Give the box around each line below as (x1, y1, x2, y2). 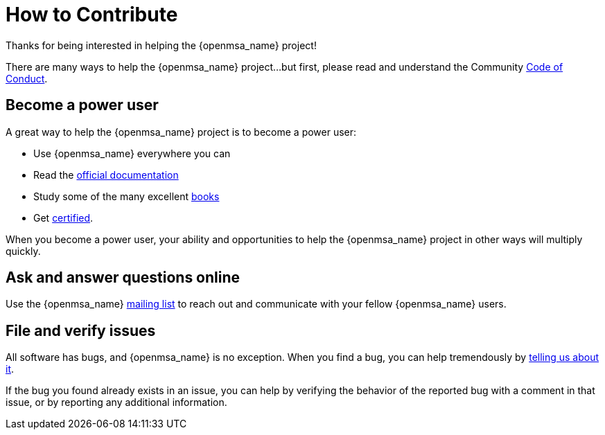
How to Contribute (6, 3, 178, 26)
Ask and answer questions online (6, 269, 240, 287)
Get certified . (33, 211, 94, 224)
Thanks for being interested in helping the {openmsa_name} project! (6, 39, 317, 51)
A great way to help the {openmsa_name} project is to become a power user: (6, 125, 357, 138)
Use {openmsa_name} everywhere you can (33, 147, 231, 159)
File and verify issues (6, 321, 156, 339)
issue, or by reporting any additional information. (6, 396, 227, 409)
